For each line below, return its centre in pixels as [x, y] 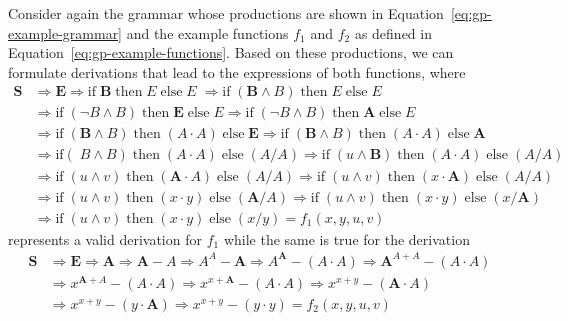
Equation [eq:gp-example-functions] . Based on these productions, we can [231, 52]
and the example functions [207, 32]
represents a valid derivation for [105, 238]
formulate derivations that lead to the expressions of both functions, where [237, 71]
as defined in [393, 32]
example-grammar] [65, 32]
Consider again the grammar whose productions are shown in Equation [226, 13]
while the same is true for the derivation [346, 238]
